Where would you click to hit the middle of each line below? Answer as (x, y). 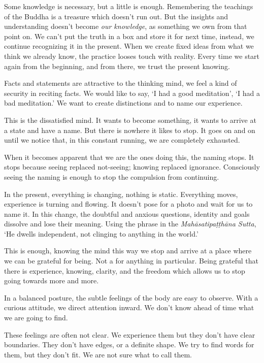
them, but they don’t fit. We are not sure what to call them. (98, 354)
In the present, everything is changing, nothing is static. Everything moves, (121, 194)
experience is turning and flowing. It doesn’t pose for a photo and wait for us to (128, 204)
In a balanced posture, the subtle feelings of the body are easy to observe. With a (131, 297)
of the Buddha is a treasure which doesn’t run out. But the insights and (116, 16)
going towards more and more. (52, 280)
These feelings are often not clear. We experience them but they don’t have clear (130, 334)
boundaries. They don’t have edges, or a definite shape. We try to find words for (129, 344)
